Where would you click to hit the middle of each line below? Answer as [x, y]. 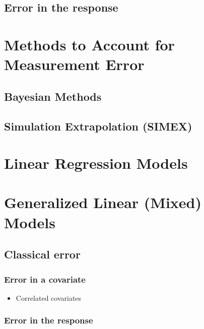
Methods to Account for [89, 44]
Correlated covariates [49, 298]
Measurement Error [74, 64]
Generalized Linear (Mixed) [103, 202]
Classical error [42, 254]
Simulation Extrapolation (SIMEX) [98, 126]
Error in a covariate [45, 279]
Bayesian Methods [53, 96]
